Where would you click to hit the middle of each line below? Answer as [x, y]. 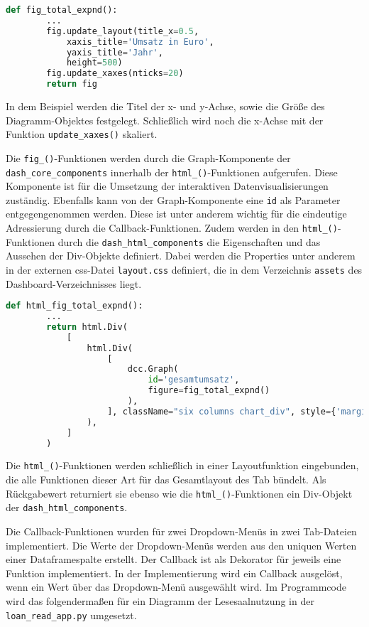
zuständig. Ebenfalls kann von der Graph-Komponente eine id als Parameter [173, 199]
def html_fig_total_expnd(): [75, 306]
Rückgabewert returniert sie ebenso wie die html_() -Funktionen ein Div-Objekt [179, 493]
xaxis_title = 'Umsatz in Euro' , [140, 42]
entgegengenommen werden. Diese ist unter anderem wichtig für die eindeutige [176, 214]
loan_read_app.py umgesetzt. [71, 615]
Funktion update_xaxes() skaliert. [82, 134]
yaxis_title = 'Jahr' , [115, 52]
